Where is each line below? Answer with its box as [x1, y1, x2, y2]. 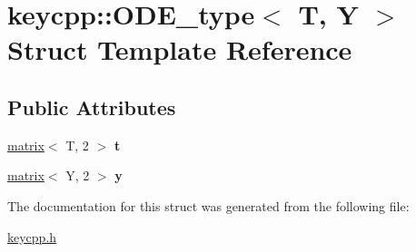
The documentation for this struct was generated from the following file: [7, 196, 410, 215]
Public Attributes [7, 92, 176, 121]
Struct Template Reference [7, 31, 352, 68]
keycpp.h [7, 227, 57, 246]
